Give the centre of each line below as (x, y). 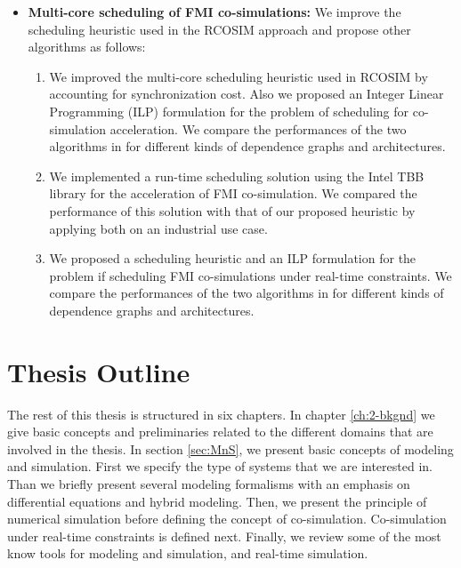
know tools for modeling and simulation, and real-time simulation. (188, 553)
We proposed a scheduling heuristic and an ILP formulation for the (233, 258)
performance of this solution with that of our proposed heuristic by (232, 210)
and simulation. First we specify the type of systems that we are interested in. (220, 466)
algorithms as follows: (87, 47)
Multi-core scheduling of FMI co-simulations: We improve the (214, 12)
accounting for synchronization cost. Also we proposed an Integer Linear (247, 94)
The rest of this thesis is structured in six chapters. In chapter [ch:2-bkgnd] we (221, 414)
